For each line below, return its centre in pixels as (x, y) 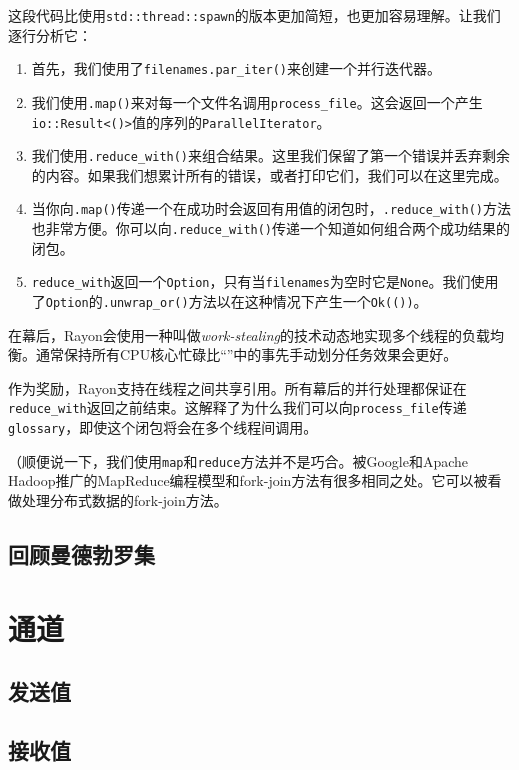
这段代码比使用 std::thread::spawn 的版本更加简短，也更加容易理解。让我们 (254, 15)
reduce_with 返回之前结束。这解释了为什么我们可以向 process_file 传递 (237, 407)
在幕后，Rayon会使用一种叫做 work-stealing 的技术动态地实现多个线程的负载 (249, 334)
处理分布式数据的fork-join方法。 (124, 500)
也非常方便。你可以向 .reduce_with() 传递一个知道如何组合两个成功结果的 (271, 228)
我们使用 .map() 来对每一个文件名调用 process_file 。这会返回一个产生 (257, 101)
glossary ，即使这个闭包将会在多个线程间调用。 (163, 427)
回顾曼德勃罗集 (81, 554)
